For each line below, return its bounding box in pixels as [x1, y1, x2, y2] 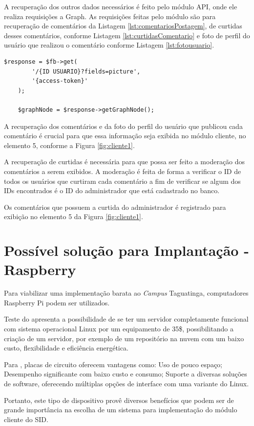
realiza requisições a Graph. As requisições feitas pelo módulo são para [4, 11, 216, 21]
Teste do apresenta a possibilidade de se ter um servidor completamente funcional [4, 314, 249, 324]
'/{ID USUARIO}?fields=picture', [32, 68, 141, 75]
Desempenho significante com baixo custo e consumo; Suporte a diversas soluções [4, 369, 247, 379]
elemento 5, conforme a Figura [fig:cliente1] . [4, 140, 135, 150]
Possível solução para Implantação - [4, 240, 249, 260]
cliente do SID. [4, 414, 48, 424]
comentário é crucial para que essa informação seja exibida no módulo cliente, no [4, 130, 246, 141]
